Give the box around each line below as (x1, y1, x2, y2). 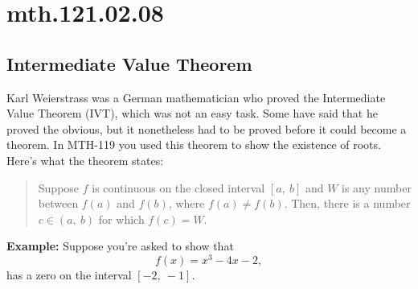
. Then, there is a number (284, 195, 411, 212)
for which (98, 210, 145, 227)
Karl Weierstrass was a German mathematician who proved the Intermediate (6, 89, 386, 105)
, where (168, 195, 205, 212)
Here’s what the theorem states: (6, 151, 164, 168)
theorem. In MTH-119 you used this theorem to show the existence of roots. (6, 136, 381, 153)
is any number (342, 179, 412, 196)
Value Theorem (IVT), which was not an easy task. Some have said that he (6, 105, 378, 122)
